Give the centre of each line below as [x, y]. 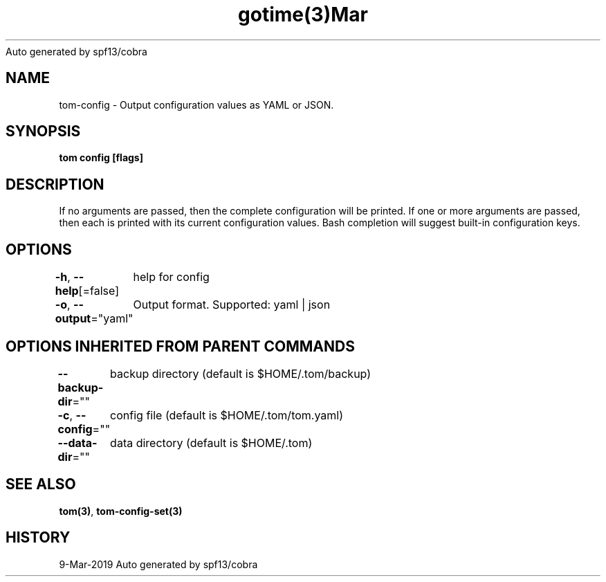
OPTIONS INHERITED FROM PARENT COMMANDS [180, 346]
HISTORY [38, 538]
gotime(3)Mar [303, 15]
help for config [171, 277]
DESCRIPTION [55, 184]
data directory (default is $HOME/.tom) [211, 443]
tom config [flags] [101, 158]
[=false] [99, 291]
